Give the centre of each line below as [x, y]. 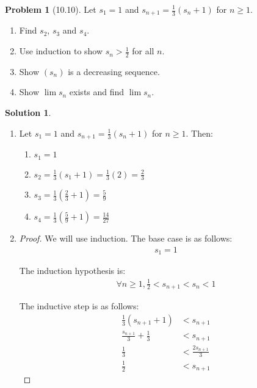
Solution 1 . [28, 113]
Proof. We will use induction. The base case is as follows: [126, 238]
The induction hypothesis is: [72, 271]
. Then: [199, 133]
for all [143, 51]
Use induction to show [61, 51]
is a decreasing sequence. [114, 71]
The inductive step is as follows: [79, 306]
